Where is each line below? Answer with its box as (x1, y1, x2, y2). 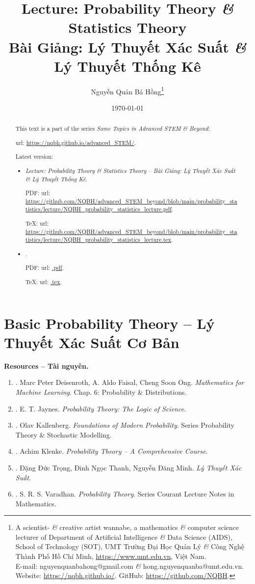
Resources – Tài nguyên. (4, 360, 89, 371)
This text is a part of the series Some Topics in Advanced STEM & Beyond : (15, 124, 210, 133)
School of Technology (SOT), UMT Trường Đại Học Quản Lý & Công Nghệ (15, 541, 244, 552)
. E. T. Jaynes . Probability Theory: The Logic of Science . (15, 403, 186, 413)
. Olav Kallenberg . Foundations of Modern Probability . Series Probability (15, 420, 234, 430)
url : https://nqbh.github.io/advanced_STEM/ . (15, 138, 136, 146)
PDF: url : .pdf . (25, 263, 64, 272)
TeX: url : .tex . (25, 277, 62, 286)
